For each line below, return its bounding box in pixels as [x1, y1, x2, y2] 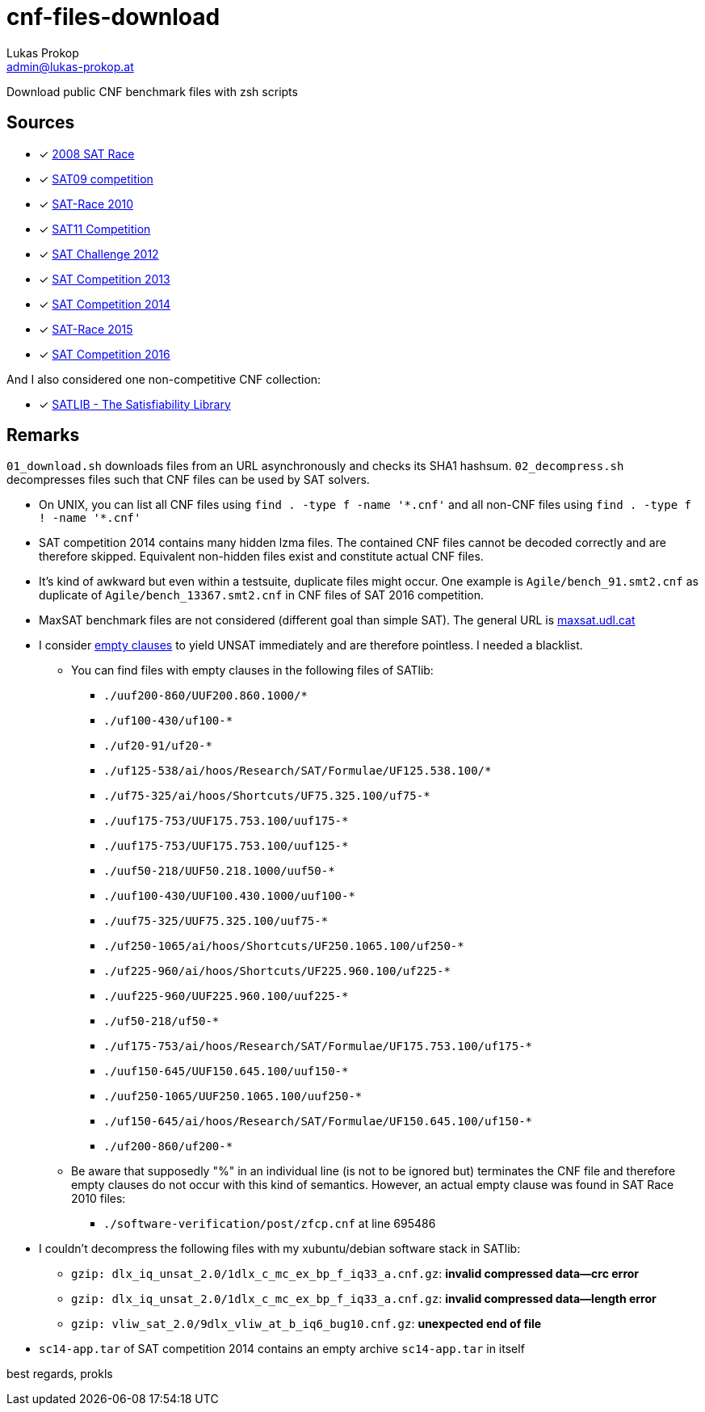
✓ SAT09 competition [39, 171, 153, 186]
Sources [6, 112, 75, 133]
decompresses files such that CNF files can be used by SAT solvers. [6, 473, 370, 487]
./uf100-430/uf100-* [103, 714, 233, 728]
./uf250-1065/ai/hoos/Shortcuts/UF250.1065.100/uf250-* [103, 939, 464, 953]
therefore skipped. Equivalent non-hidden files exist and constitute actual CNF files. [39, 549, 484, 564]
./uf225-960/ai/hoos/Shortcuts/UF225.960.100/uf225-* [103, 964, 451, 978]
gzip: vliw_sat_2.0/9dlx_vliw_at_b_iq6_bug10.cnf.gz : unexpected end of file [71, 1317, 542, 1331]
